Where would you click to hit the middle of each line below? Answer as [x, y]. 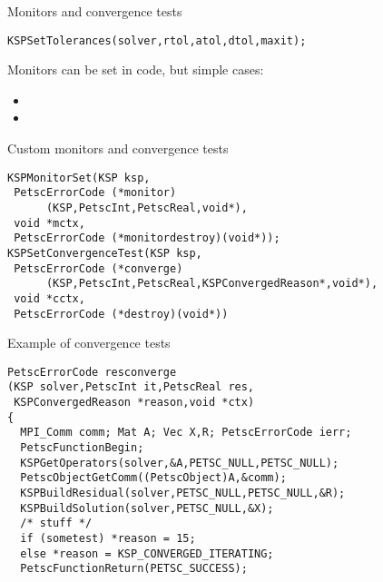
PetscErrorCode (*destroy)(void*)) [121, 314]
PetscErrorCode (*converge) [98, 268]
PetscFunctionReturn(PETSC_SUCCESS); [134, 569]
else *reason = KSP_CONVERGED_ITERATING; [147, 553]
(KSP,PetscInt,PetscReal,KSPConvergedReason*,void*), [212, 284]
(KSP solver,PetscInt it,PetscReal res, [131, 387]
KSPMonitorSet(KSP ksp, [79, 178]
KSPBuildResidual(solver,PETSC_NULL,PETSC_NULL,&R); [183, 493]
